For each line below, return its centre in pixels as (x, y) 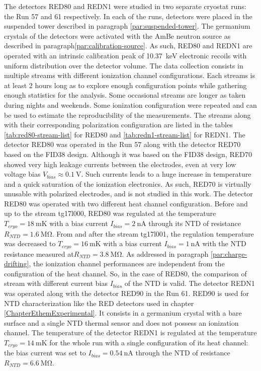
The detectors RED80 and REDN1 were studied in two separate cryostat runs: (125, 6)
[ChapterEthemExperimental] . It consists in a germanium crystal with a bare (123, 313)
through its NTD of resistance (195, 223)
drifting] (17, 264)
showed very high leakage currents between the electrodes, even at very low (120, 164)
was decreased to (30, 243)
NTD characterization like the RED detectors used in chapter (99, 303)
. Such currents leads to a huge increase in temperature (166, 174)
